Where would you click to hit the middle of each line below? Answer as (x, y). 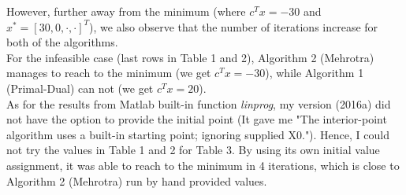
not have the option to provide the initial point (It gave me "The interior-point (197, 119)
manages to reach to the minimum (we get (109, 73)
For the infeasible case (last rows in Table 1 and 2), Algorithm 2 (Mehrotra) (190, 57)
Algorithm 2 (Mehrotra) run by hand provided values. (137, 180)
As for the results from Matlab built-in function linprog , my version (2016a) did (199, 103)
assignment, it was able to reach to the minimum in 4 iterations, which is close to (203, 165)
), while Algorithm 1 (315, 73)
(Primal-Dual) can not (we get (80, 88)
